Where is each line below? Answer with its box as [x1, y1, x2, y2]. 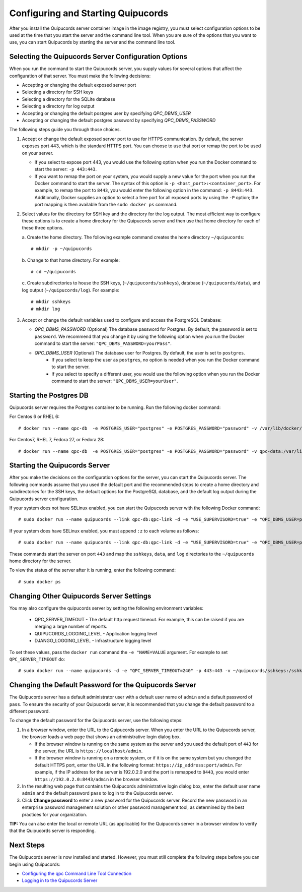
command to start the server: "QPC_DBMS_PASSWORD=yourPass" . [34, 340, 172, 346]
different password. [9, 708, 50, 715]
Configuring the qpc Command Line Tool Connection [22, 870, 132, 877]
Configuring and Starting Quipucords [9, 8, 169, 19]
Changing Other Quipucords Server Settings [9, 591, 152, 600]
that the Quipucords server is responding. [9, 827, 96, 834]
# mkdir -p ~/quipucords [31, 246, 92, 252]
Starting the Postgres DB [9, 391, 89, 399]
